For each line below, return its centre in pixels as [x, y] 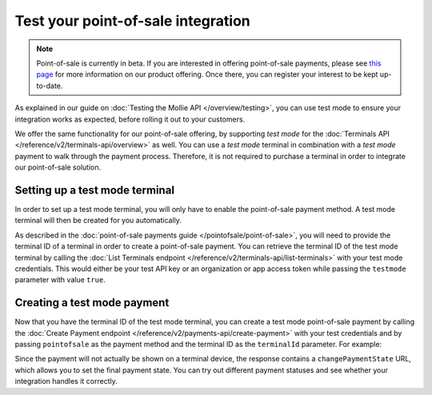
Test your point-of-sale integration [133, 21]
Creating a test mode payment [92, 303]
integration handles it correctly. [66, 381]
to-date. [50, 86]
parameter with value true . [60, 280]
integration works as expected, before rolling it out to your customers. [130, 119]
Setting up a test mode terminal [95, 190]
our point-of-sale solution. [58, 167]
